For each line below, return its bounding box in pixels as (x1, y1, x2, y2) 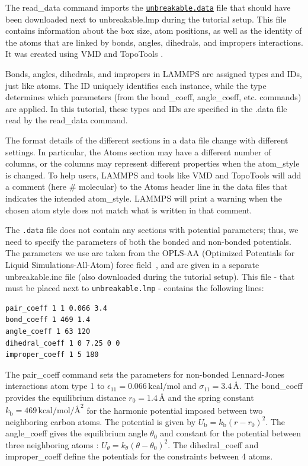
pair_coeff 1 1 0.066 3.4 (5, 304, 107, 312)
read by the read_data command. (5, 114, 128, 126)
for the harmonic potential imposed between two (86, 404, 263, 416)
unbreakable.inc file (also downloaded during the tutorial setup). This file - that (5, 270, 295, 282)
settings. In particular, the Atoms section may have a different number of (5, 145, 271, 158)
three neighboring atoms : (5, 438, 99, 451)
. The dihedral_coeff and (168, 438, 259, 451)
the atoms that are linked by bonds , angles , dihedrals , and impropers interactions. (5, 36, 303, 48)
